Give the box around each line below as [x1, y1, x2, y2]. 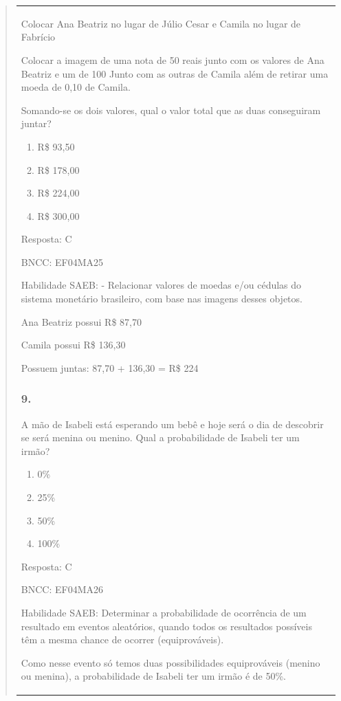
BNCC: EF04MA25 [21, 254, 103, 269]
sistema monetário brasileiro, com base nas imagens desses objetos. [21, 291, 302, 306]
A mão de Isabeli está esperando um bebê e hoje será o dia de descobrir [21, 416, 324, 431]
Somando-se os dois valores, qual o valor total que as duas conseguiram [21, 102, 321, 117]
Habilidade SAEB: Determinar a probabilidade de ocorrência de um [21, 605, 307, 619]
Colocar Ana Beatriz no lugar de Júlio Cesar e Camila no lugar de [21, 16, 301, 30]
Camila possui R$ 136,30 [21, 337, 126, 352]
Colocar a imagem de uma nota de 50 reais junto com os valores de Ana [21, 52, 324, 67]
